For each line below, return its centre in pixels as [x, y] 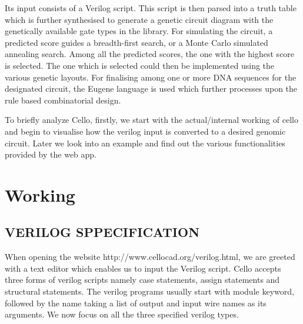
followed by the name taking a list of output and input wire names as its [136, 303]
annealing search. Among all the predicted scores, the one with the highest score [150, 54]
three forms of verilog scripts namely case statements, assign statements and [142, 280]
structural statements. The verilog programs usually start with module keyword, [149, 291]
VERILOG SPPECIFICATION [102, 232]
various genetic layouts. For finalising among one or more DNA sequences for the [151, 77]
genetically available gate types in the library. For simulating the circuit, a [139, 31]
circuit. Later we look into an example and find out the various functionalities [145, 143]
